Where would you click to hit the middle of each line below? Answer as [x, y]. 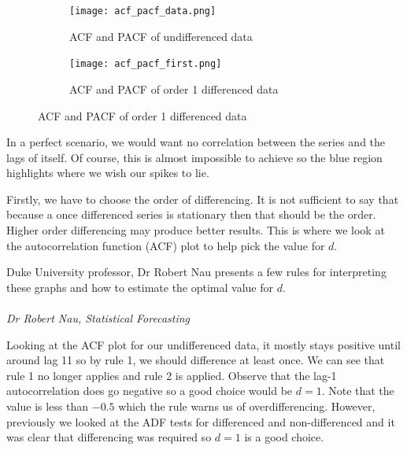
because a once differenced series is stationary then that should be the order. [191, 214]
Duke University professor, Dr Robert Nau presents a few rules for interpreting [196, 272]
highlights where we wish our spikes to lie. [108, 173]
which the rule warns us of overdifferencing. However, [247, 406]
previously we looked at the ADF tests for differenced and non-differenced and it [201, 421]
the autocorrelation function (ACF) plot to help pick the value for [166, 245]
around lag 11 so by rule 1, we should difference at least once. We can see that [196, 360]
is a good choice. [284, 437]
